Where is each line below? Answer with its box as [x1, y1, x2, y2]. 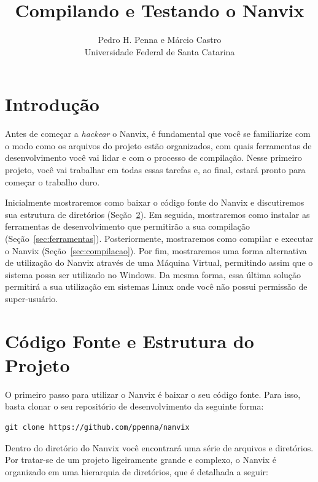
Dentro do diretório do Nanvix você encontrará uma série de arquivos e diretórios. [5, 441, 314, 454]
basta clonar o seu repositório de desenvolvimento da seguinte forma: [5, 400, 264, 413]
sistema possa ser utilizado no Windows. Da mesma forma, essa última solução [5, 268, 301, 281]
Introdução [5, 91, 99, 117]
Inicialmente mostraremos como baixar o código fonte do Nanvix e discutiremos [5, 196, 304, 209]
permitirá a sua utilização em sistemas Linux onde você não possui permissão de [5, 280, 308, 293]
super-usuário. [5, 292, 58, 305]
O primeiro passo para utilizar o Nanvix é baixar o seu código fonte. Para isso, [5, 387, 301, 400]
